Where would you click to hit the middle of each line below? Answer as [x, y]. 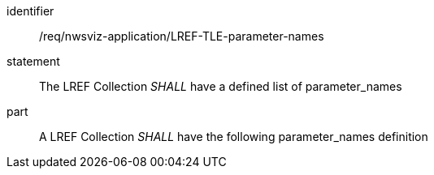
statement [33, 61]
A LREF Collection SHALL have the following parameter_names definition [234, 137]
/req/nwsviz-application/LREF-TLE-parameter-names [182, 36]
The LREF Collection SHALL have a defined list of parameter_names [221, 86]
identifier [30, 11]
